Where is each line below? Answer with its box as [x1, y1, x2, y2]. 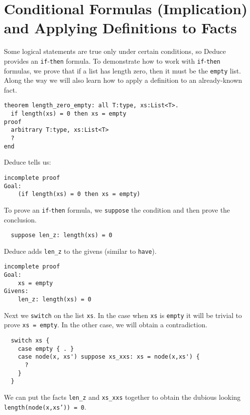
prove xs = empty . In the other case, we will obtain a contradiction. [4, 319, 208, 330]
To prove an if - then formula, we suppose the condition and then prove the [4, 204, 230, 215]
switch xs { [11, 337, 50, 344]
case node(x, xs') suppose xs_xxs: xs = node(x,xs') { [18, 353, 200, 361]
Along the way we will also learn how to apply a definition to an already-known [4, 75, 242, 85]
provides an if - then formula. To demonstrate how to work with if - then [4, 55, 221, 66]
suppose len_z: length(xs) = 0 [11, 232, 112, 239]
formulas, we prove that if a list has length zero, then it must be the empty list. [4, 65, 241, 75]
